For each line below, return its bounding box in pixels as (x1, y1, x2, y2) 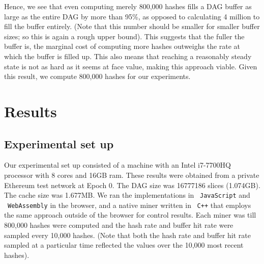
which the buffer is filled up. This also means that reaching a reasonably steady (4, 50, 252, 61)
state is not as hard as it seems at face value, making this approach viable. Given (4, 61, 257, 71)
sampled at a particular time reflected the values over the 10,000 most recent (4, 240, 244, 250)
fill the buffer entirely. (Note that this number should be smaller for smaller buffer (4, 21, 260, 32)
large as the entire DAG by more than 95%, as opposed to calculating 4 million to (4, 11, 260, 21)
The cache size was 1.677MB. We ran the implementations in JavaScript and (4, 190, 250, 200)
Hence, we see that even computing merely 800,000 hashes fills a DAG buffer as (4, 1, 252, 11)
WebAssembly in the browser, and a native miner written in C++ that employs (8, 199, 251, 210)
